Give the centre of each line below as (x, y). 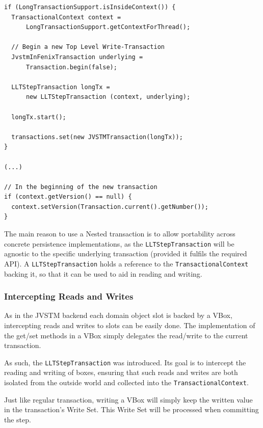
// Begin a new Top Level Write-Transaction (88, 47)
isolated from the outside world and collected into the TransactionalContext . (126, 382)
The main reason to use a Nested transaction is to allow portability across (120, 234)
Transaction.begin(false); (71, 67)
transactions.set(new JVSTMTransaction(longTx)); (97, 137)
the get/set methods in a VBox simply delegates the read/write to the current (126, 335)
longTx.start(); (39, 117)
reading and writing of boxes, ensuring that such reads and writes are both (121, 372)
